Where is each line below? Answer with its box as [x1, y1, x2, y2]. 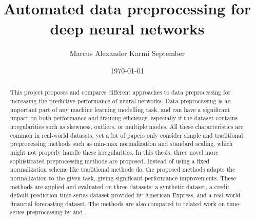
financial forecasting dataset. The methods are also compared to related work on [10, 199, 225, 208]
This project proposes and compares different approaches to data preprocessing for [10, 88, 231, 97]
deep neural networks [50, 18, 205, 39]
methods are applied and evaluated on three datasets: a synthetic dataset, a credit [10, 182, 230, 191]
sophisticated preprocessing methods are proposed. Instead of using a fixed [10, 156, 210, 165]
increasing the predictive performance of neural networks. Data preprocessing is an [10, 96, 231, 105]
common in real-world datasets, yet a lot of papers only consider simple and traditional [10, 131, 243, 139]
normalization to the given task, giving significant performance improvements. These [10, 173, 236, 182]
